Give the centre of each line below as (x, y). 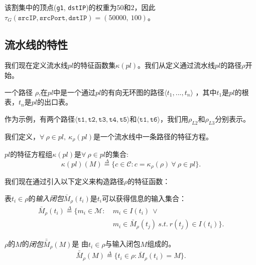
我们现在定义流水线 (36, 65)
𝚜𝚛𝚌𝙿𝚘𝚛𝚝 (52, 18)
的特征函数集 (95, 65)
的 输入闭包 (46, 198)
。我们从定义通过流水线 (176, 65)
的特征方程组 (31, 154)
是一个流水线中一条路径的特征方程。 (153, 136)
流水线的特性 (36, 44)
